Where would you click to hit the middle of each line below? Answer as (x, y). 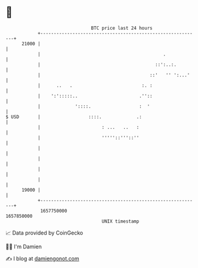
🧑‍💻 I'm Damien (24, 247)
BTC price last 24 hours (122, 28)
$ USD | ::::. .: (74, 117)
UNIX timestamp (120, 221)
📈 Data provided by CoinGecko (44, 233)
